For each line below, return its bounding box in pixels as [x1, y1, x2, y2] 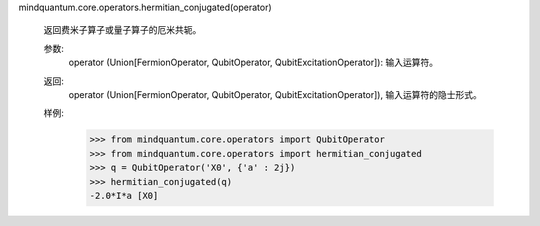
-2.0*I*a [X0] [89, 190, 159, 201]
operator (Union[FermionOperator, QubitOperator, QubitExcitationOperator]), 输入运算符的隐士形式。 [68, 88, 482, 100]
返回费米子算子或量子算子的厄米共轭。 [43, 24, 202, 36]
